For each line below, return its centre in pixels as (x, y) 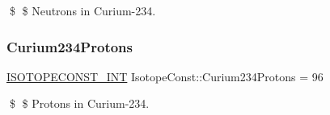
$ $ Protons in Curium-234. (79, 103)
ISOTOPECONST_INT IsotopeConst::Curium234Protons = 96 (165, 76)
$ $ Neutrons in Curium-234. (82, 10)
